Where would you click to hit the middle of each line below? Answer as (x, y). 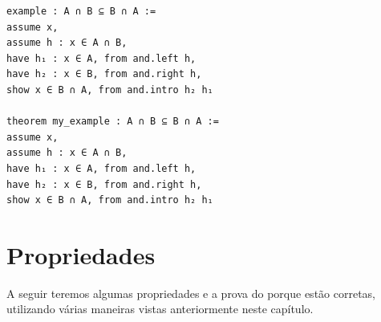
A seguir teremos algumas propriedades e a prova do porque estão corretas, (191, 293)
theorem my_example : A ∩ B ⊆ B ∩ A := (113, 122)
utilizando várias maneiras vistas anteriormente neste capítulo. (160, 309)
